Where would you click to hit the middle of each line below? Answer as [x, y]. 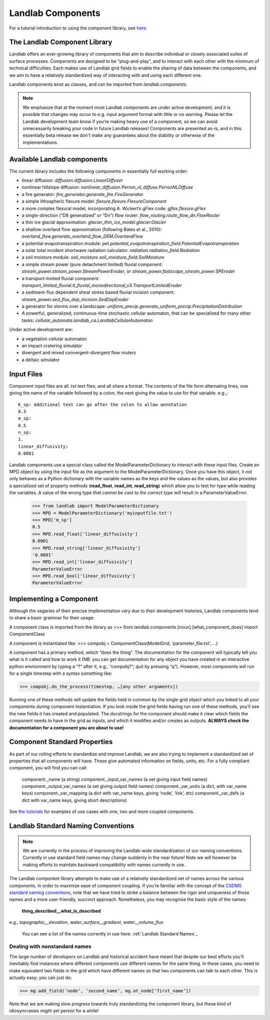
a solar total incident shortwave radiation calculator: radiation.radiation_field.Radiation [111, 250]
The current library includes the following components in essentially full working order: [99, 171]
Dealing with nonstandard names [50, 946]
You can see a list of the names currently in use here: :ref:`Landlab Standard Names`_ [110, 933]
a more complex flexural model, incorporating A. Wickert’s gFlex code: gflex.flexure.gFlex [114, 208]
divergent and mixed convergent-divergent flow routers [79, 353]
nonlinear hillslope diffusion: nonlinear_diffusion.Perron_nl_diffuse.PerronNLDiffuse [107, 187]
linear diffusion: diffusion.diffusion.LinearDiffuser [72, 181]
